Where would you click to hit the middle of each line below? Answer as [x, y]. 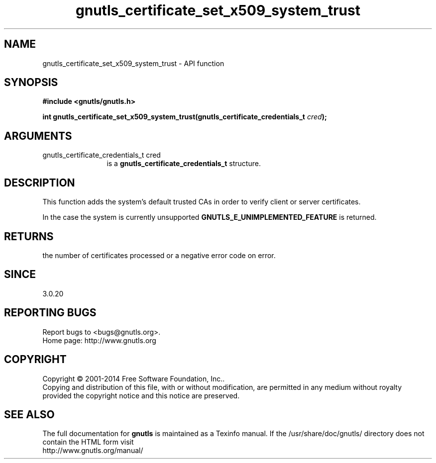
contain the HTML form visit [88, 442]
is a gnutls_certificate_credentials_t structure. [184, 164]
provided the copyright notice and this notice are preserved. [141, 395]
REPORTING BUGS [50, 313]
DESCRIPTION [40, 183]
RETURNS [29, 236]
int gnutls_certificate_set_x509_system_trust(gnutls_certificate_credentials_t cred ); [185, 117]
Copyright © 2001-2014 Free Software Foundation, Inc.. [134, 378]
